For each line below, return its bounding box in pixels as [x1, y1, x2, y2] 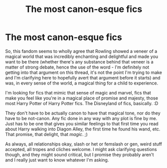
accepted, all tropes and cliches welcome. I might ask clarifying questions [5, 146, 157, 152]
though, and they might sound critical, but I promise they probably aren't [5, 151, 154, 157]
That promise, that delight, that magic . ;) [5, 131, 88, 137]
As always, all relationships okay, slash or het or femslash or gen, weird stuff [5, 141, 162, 147]
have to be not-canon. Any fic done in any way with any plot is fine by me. [5, 115, 158, 121]
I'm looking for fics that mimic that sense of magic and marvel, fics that [5, 89, 151, 95]
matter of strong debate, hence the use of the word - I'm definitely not [5, 64, 150, 70]
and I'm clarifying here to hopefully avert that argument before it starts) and [5, 74, 161, 80]
